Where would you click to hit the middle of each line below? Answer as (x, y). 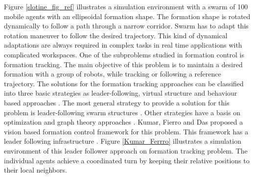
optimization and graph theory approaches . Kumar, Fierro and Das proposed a (124, 122)
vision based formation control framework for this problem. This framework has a (126, 131)
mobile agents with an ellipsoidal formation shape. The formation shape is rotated (127, 16)
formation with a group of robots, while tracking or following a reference (113, 74)
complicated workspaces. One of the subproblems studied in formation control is (124, 54)
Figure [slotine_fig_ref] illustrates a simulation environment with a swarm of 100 (126, 6)
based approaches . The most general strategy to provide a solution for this (117, 102)
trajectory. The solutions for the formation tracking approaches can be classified (124, 83)
